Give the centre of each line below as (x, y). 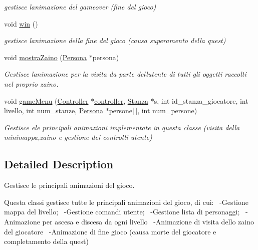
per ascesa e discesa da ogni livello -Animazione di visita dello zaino (148, 221)
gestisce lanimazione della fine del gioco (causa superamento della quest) (115, 40)
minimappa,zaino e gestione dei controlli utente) (78, 137)
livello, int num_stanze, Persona (54, 110)
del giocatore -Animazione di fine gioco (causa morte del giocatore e (110, 231)
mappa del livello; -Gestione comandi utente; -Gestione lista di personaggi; (122, 212)
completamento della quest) (46, 241)
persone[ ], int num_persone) (153, 110)
